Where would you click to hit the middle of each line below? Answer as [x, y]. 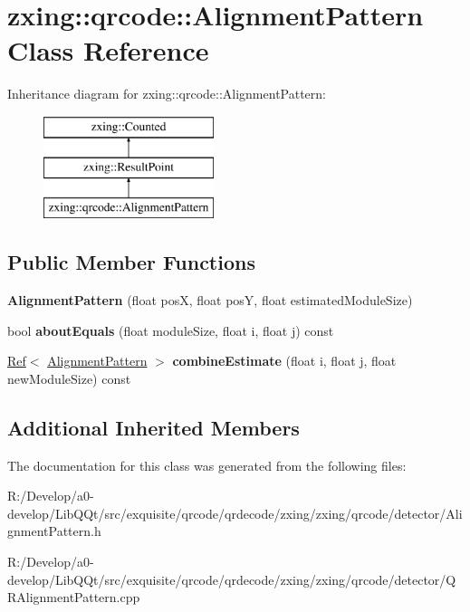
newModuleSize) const [69, 378]
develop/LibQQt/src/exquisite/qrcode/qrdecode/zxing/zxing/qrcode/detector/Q [232, 579]
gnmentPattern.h [54, 531]
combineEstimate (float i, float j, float [284, 361]
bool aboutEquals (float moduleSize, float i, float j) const [171, 330]
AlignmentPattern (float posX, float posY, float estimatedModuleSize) [210, 300]
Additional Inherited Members [153, 427]
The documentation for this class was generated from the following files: [207, 465]
